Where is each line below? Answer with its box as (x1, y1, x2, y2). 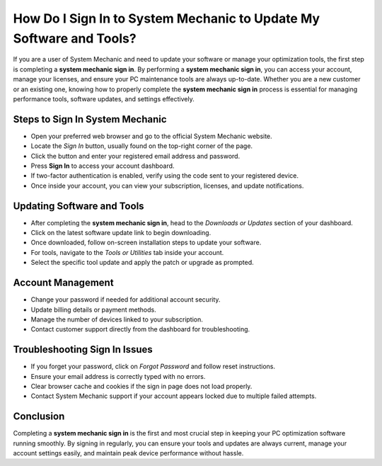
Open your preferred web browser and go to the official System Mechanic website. (30, 132, 272, 140)
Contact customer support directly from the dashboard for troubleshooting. (30, 325, 250, 334)
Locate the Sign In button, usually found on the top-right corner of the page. (30, 142, 253, 150)
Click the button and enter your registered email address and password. (30, 152, 241, 160)
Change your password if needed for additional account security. (30, 295, 221, 304)
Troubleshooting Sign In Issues (13, 343, 154, 356)
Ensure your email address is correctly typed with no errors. (30, 372, 206, 380)
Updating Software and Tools (13, 200, 144, 212)
